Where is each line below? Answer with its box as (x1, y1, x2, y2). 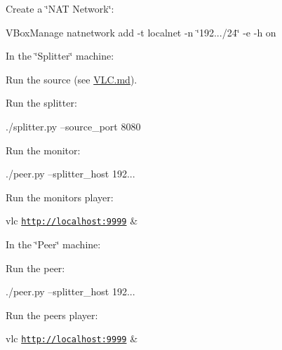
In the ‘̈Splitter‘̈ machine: (6, 48, 114, 63)
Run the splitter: (6, 95, 77, 110)
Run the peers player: (6, 307, 98, 322)
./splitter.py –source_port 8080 (6, 119, 141, 133)
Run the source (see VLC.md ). (6, 72, 137, 86)
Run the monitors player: (6, 189, 114, 204)
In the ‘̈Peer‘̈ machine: (6, 237, 101, 251)
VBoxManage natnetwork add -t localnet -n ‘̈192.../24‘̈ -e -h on (6, 25, 276, 39)
